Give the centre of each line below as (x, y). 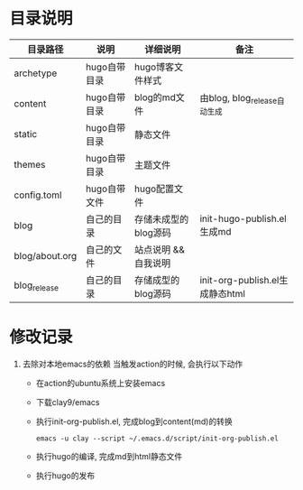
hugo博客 (154, 67)
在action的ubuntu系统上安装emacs (101, 383)
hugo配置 (154, 189)
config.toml (38, 195)
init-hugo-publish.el (243, 218)
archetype (36, 73)
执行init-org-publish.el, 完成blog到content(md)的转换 (134, 421)
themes (30, 164)
